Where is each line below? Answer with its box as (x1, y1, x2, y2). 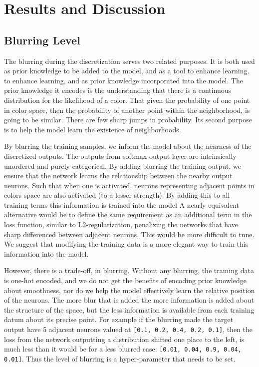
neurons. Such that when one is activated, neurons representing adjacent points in (4, 180, 255, 190)
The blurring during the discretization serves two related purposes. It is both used (4, 55, 255, 66)
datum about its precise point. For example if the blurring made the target (4, 314, 234, 325)
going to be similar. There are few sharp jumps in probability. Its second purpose (4, 114, 252, 125)
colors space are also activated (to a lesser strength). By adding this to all (4, 190, 230, 200)
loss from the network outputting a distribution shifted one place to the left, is (4, 334, 245, 344)
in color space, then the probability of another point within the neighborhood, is (4, 104, 250, 115)
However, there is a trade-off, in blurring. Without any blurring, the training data (4, 265, 254, 276)
